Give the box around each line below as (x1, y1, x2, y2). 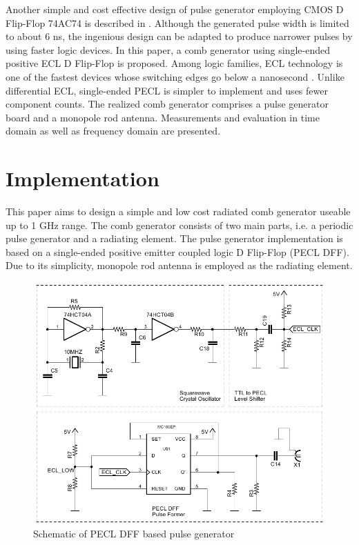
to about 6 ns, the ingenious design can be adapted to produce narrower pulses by (6, 29, 353, 43)
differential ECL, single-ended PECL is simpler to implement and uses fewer (6, 83, 328, 97)
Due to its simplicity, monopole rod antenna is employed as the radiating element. (6, 258, 353, 272)
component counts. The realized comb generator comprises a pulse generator (6, 97, 329, 111)
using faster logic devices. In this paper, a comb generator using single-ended (6, 42, 330, 57)
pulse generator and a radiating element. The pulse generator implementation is (6, 231, 343, 246)
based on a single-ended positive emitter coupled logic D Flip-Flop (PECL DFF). (6, 244, 349, 259)
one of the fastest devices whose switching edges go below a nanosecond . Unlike (6, 69, 345, 83)
